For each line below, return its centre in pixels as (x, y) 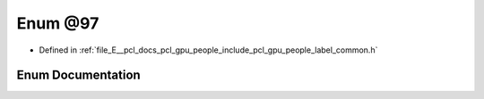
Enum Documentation (78, 75)
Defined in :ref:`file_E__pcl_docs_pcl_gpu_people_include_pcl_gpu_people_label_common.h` (208, 50)
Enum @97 (58, 23)
